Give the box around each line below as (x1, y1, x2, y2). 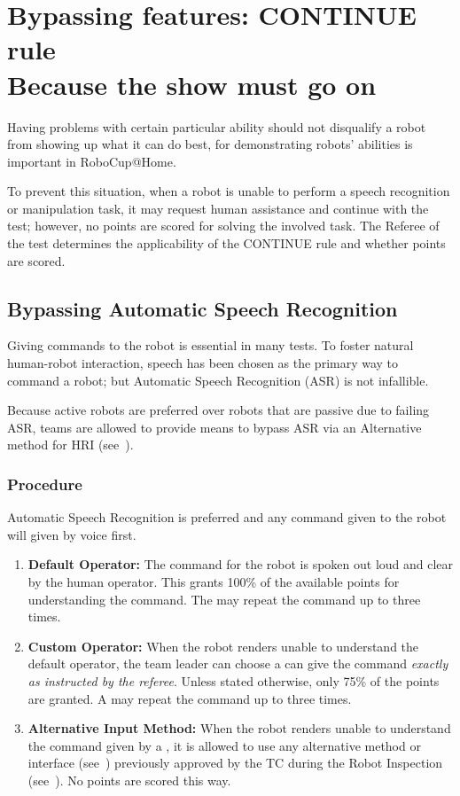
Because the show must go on (7, 66, 377, 102)
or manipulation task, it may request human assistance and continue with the (7, 199, 429, 217)
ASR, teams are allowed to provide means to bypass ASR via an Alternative (7, 418, 422, 436)
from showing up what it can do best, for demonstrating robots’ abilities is (7, 135, 413, 153)
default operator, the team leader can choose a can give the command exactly (27, 654, 448, 673)
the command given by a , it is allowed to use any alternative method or (27, 736, 421, 754)
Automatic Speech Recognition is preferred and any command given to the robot (7, 508, 447, 527)
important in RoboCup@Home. (7, 152, 176, 170)
